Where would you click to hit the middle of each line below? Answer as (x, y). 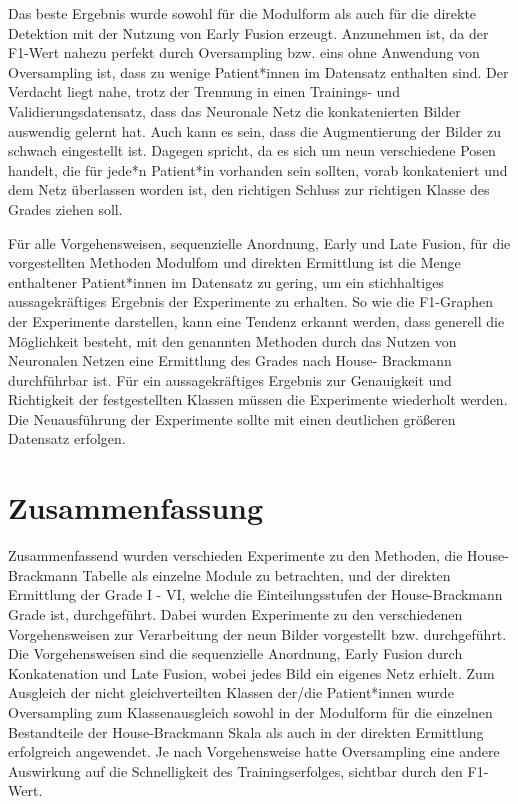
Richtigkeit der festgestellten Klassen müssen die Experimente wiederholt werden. (258, 399)
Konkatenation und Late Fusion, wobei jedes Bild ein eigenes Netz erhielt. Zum (251, 672)
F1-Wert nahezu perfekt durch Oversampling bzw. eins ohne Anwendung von (244, 52)
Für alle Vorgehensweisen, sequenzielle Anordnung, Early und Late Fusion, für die (259, 242)
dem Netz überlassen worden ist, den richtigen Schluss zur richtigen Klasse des (249, 189)
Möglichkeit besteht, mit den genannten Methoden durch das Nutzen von (232, 340)
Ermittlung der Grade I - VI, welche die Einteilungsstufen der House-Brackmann (255, 594)
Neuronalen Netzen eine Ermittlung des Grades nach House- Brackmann (230, 360)
